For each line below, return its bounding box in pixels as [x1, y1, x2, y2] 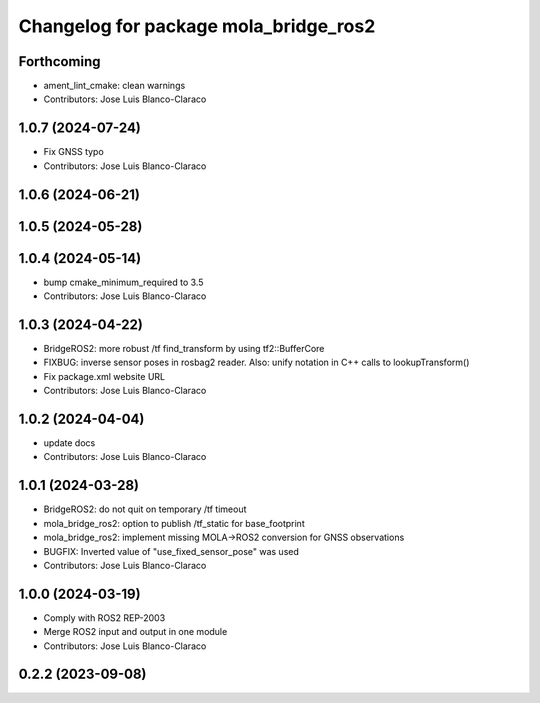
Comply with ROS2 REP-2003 [43, 611, 166, 624]
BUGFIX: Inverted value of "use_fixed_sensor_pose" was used [43, 545, 300, 557]
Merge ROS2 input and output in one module [43, 626, 228, 638]
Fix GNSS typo [43, 146, 104, 158]
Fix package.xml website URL [43, 370, 165, 382]
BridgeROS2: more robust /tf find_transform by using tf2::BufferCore [43, 342, 325, 354]
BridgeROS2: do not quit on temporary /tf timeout [43, 503, 247, 515]
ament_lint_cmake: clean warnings [43, 80, 186, 92]
